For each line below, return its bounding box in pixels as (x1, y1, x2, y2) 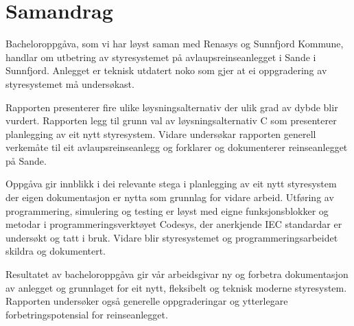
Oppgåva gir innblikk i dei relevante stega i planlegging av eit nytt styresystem (5, 176, 337, 191)
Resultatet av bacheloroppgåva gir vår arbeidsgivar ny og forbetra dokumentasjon (5, 267, 349, 281)
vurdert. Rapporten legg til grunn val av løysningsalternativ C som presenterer (5, 113, 337, 128)
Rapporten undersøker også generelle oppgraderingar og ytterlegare (5, 294, 288, 308)
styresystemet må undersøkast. (5, 76, 134, 91)
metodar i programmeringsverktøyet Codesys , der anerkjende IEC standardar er (5, 217, 342, 231)
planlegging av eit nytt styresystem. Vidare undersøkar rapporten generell (5, 126, 316, 141)
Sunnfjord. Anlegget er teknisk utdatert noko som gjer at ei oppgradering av (5, 63, 327, 78)
